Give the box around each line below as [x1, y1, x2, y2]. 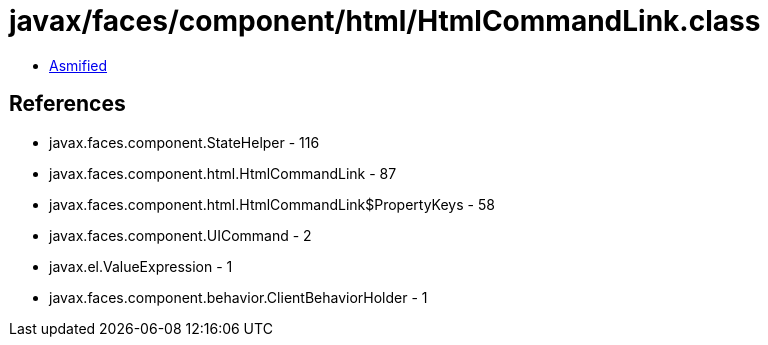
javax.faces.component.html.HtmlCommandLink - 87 [49, 164, 397, 182]
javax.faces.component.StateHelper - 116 [49, 133, 320, 151]
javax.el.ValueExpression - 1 [49, 257, 233, 275]
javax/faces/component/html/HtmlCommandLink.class [9, 4, 761, 38]
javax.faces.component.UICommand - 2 [49, 226, 312, 244]
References [9, 91, 126, 117]
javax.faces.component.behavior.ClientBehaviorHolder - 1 [49, 288, 428, 306]
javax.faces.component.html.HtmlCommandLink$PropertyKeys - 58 [49, 195, 495, 213]
